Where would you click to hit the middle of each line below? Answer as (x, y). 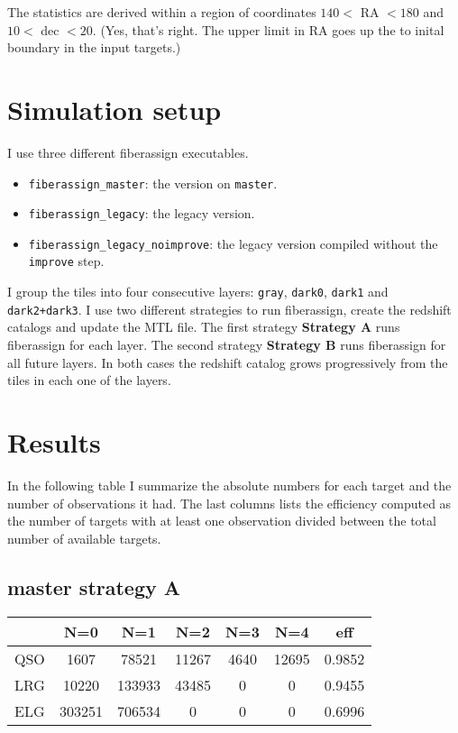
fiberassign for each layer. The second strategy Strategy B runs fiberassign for (227, 345)
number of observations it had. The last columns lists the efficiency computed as (229, 503)
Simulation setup (114, 109)
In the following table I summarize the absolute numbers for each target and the (229, 485)
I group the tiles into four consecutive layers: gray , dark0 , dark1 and (198, 292)
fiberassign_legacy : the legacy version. (142, 213)
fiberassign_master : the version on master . (153, 183)
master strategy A (94, 586)
